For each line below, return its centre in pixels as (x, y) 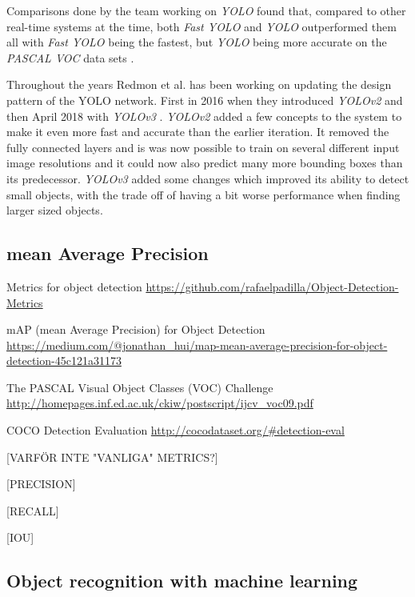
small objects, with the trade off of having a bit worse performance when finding (204, 194)
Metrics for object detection (74, 286)
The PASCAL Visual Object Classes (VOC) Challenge (140, 387)
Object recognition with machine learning (182, 581)
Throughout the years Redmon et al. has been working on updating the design (199, 84)
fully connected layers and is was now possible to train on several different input (203, 147)
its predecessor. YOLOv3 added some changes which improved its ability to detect (208, 178)
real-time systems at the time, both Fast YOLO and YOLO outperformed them (202, 26)
